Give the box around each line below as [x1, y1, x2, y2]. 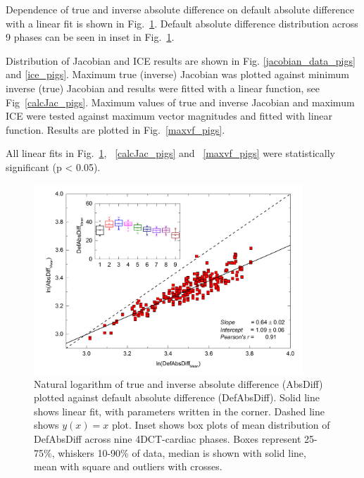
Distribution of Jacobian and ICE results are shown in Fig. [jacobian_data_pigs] [6, 53, 356, 68]
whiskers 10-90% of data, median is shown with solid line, [58, 445, 306, 460]
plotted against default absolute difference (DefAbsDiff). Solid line [34, 390, 320, 405]
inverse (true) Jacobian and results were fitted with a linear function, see [6, 80, 320, 95]
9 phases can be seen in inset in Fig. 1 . [6, 30, 175, 44]
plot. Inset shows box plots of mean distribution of [111, 417, 330, 432]
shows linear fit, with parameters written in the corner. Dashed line [34, 403, 325, 418]
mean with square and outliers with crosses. [34, 459, 222, 474]
